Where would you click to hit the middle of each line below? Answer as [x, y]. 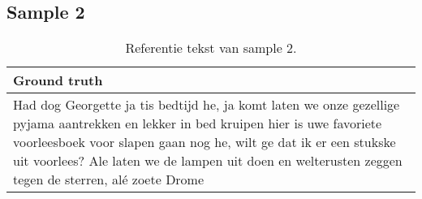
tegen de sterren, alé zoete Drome [109, 180]
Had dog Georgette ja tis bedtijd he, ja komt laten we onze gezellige [207, 105]
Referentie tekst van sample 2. [211, 48]
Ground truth [58, 80]
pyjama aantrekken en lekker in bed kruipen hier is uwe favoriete [198, 123]
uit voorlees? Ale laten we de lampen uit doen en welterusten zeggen [208, 161]
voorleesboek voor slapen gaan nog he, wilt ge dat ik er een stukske [205, 142]
